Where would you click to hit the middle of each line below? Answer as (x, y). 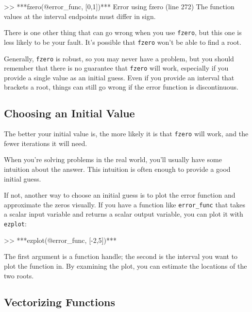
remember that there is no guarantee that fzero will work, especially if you (116, 68)
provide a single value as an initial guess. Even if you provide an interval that (119, 77)
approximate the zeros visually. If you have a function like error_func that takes (125, 204)
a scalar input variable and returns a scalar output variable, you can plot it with (124, 214)
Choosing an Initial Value (69, 113)
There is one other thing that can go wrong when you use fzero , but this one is (123, 32)
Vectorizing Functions (59, 302)
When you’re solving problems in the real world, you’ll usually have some (113, 159)
